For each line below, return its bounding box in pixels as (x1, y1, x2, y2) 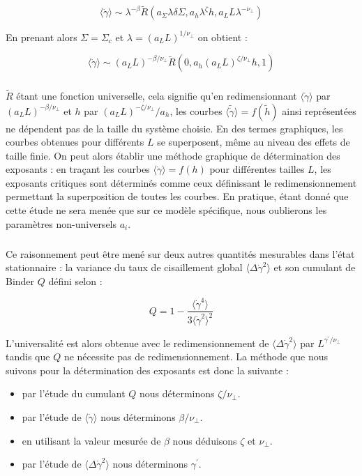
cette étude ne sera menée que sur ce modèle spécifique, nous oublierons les (6, 203, 327, 217)
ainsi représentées (282, 103, 356, 118)
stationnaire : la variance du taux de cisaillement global (6, 260, 243, 275)
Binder (6, 273, 35, 288)
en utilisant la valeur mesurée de (22, 433, 161, 447)
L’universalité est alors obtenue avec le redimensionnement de (6, 335, 269, 350)
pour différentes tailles (209, 162, 305, 176)
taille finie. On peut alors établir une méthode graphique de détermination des (6, 148, 340, 162)
